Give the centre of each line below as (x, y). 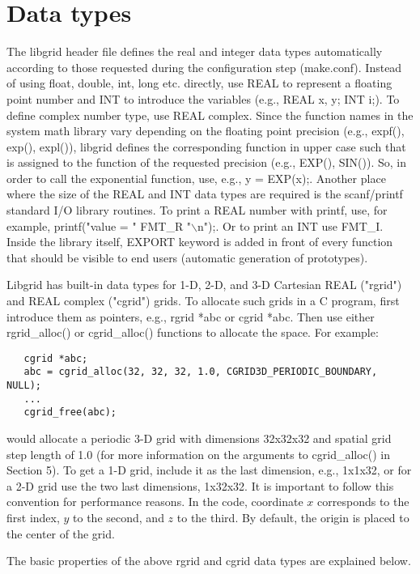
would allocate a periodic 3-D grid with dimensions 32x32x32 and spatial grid (199, 438)
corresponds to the (363, 502)
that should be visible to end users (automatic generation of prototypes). (187, 257)
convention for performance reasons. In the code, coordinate (155, 502)
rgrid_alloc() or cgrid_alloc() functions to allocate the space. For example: (193, 332)
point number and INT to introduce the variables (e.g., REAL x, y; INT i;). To (203, 98)
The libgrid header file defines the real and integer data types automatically (195, 51)
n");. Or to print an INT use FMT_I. (291, 225)
